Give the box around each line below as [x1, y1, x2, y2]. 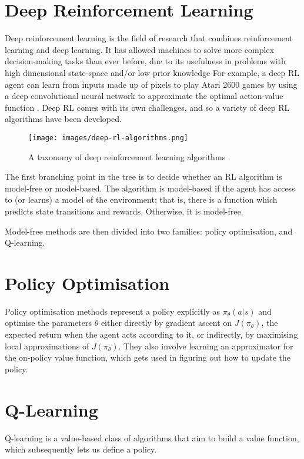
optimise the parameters [5, 316, 92, 329]
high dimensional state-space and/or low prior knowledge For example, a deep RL [5, 66, 300, 78]
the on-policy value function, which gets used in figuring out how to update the [5, 351, 290, 364]
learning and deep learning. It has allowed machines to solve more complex [5, 43, 275, 55]
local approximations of [5, 339, 89, 352]
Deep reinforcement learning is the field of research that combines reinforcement [5, 32, 293, 44]
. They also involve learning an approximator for [118, 339, 293, 352]
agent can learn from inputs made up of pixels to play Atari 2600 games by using [5, 78, 298, 90]
